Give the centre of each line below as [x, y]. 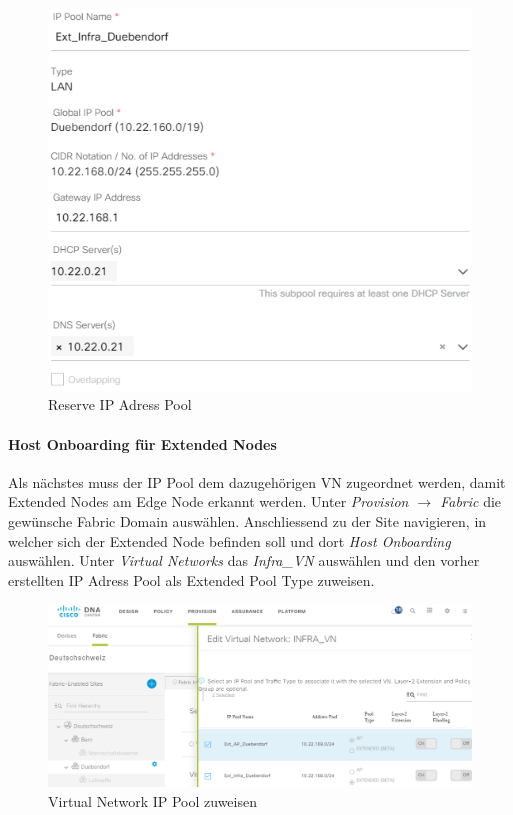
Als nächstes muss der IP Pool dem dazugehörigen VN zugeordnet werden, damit [257, 481]
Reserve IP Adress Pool [120, 404]
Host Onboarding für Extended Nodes [142, 443]
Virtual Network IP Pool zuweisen [152, 800]
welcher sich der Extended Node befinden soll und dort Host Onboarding [229, 540]
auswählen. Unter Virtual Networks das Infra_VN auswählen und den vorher [244, 560]
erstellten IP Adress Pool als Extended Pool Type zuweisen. [191, 579]
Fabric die [471, 501]
